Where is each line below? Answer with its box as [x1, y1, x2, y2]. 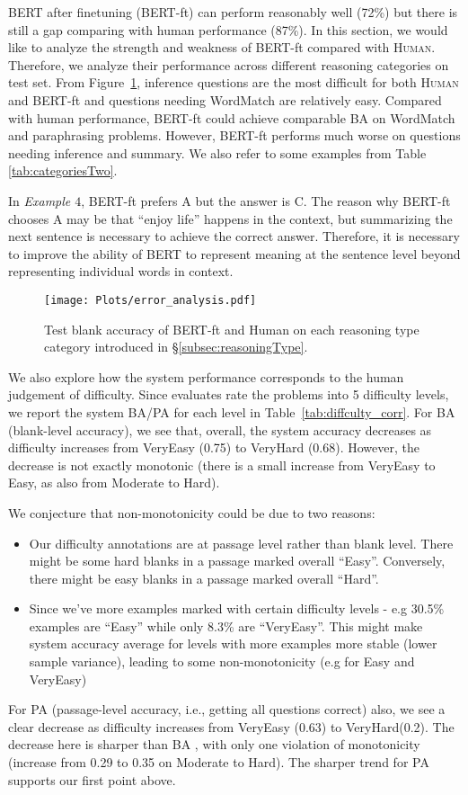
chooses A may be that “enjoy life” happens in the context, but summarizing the [8, 209, 453, 228]
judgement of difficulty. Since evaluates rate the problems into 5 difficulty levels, [8, 385, 449, 404]
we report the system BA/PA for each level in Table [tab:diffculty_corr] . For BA [8, 402, 455, 421]
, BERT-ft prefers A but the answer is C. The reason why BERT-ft [81, 191, 451, 210]
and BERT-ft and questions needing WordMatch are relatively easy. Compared [8, 90, 442, 109]
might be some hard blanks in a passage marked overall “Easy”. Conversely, [29, 551, 446, 570]
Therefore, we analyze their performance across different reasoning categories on [8, 55, 449, 74]
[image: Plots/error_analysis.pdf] [44, 293, 257, 307]
